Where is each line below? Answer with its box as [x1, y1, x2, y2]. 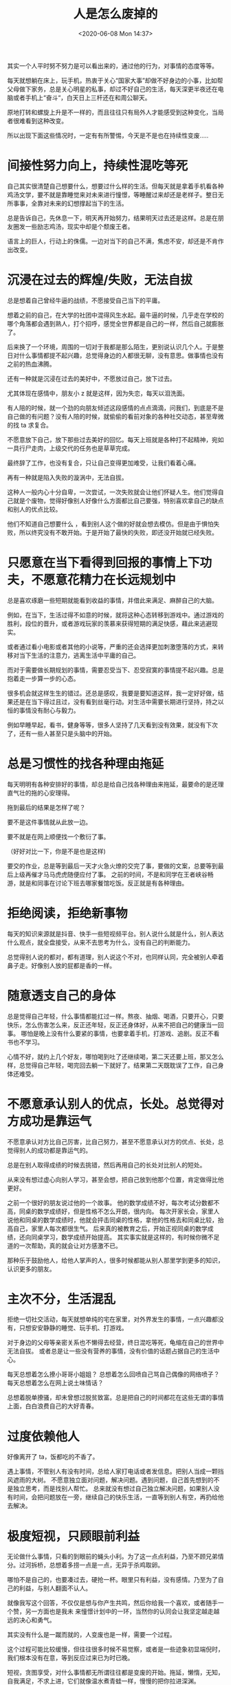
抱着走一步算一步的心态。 [7, 674, 80, 683]
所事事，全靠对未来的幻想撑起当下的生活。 [7, 199, 128, 207]
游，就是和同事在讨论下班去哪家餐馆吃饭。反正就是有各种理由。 [7, 879, 188, 887]
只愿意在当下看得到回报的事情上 [7, 555, 188, 571]
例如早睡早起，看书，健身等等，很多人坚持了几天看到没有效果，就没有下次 [7, 720, 218, 729]
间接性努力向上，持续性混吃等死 [7, 158, 188, 174]
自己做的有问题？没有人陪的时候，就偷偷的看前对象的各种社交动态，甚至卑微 [7, 412, 224, 420]
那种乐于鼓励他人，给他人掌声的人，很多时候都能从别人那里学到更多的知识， [7, 1256, 224, 1264]
